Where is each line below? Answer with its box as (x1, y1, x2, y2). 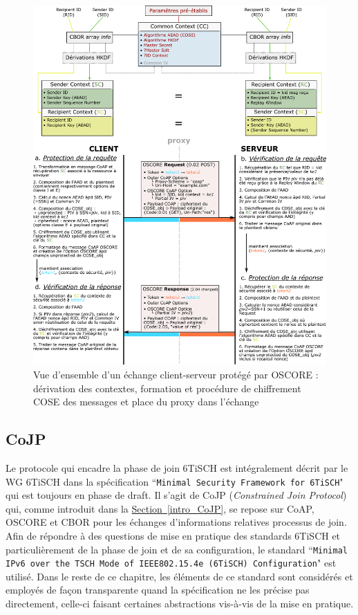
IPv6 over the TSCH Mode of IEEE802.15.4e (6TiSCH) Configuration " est (6, 556, 337, 570)
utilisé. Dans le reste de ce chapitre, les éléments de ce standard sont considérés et (6, 569, 353, 583)
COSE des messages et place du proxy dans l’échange (33, 394, 259, 409)
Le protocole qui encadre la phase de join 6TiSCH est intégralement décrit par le (6, 460, 348, 475)
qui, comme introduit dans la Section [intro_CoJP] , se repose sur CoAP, (6, 501, 314, 515)
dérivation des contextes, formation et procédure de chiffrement (33, 380, 301, 395)
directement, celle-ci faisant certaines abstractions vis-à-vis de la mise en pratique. (6, 596, 354, 611)
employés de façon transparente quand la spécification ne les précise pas (6, 582, 310, 597)
